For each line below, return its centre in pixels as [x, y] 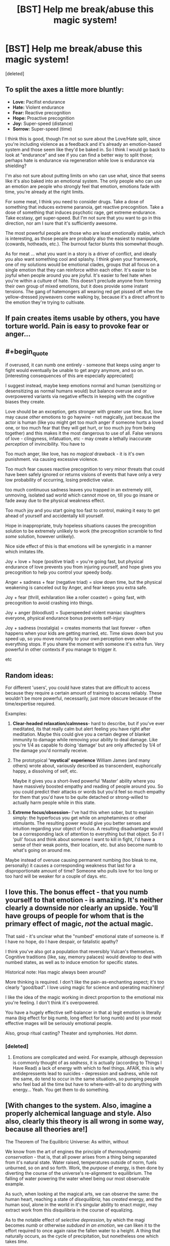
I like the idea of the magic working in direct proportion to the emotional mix [84, 997]
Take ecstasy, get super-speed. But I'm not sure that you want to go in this [83, 217]
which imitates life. [25, 552]
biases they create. [25, 402]
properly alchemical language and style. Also [78, 1114]
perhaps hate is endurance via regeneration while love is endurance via [80, 160]
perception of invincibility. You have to [45, 444]
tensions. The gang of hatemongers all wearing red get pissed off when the [84, 291]
